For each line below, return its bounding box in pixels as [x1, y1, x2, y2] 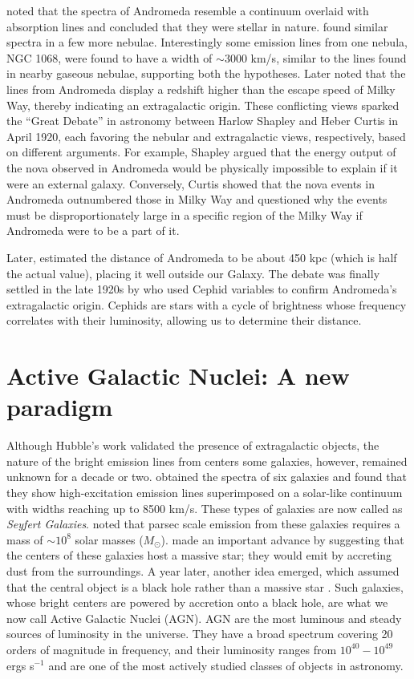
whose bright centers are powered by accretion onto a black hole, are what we [6, 594, 388, 611]
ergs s [6, 657, 34, 673]
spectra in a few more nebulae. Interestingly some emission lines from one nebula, [6, 34, 408, 51]
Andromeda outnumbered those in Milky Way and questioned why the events [6, 191, 388, 208]
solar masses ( [75, 531, 144, 548]
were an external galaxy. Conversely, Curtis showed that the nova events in [6, 175, 375, 192]
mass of [6, 531, 43, 548]
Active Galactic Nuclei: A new [6, 359, 350, 392]
